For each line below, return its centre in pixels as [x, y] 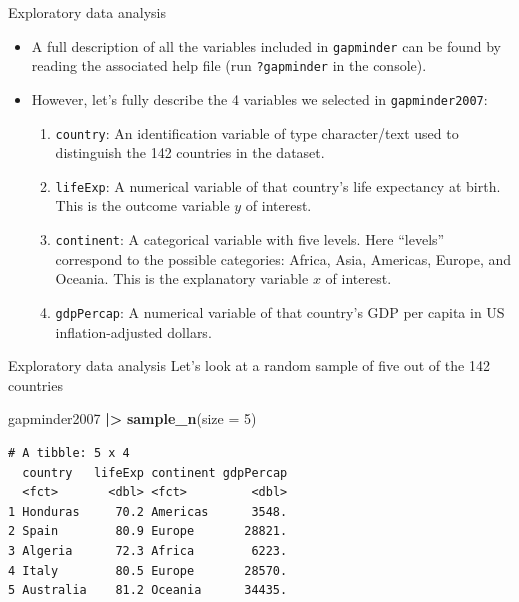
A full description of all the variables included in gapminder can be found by [266, 45]
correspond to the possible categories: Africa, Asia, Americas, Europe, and [283, 258]
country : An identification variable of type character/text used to [257, 132]
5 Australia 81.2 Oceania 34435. [148, 590]
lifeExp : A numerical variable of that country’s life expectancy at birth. [278, 185]
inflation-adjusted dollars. [133, 331]
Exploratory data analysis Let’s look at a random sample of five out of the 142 [249, 365]
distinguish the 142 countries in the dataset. [190, 152]
